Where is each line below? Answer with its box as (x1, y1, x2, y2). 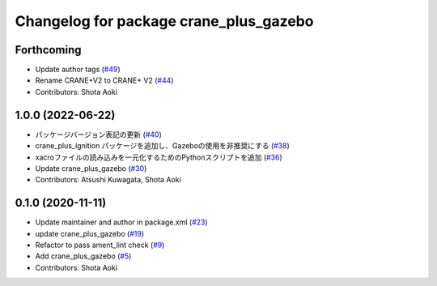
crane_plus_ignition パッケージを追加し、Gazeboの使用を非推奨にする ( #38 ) (35, 141, 291, 151)
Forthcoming (15, 43, 82, 57)
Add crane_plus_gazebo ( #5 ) (35, 251, 132, 261)
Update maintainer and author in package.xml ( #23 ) (35, 217, 208, 227)
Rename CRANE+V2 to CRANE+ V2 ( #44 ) (35, 75, 174, 85)
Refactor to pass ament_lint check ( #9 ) (35, 240, 165, 250)
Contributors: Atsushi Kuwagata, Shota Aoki (35, 175, 181, 185)
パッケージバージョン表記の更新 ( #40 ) (35, 130, 162, 139)
